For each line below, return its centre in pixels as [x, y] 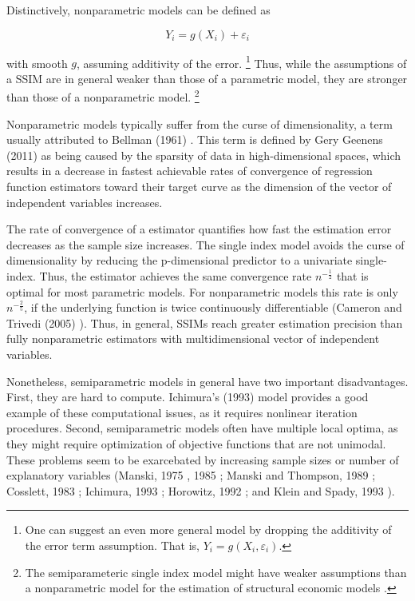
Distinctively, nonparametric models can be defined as [138, 10]
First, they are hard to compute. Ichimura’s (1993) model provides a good [188, 397]
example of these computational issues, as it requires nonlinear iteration [182, 412]
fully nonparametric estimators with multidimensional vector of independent [193, 338]
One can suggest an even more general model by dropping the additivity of [208, 529]
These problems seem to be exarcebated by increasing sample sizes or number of [203, 459]
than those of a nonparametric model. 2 [103, 96]
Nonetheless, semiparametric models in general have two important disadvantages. [207, 381]
